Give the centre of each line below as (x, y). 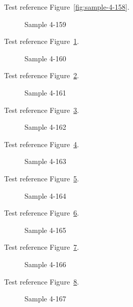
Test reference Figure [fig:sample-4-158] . (67, 7)
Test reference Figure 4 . (42, 144)
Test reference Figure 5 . (42, 178)
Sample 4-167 (45, 299)
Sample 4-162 (45, 127)
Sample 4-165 (45, 230)
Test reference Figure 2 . (42, 75)
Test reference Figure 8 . (42, 281)
